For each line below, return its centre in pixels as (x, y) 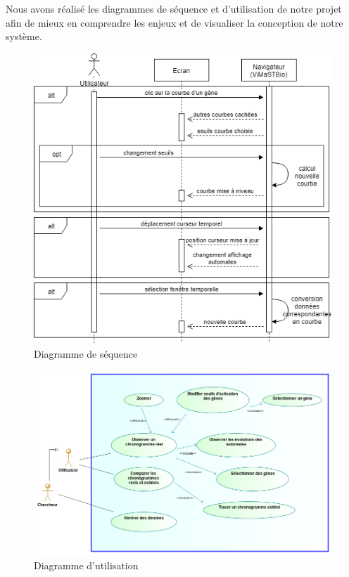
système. (24, 36)
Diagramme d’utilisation (86, 565)
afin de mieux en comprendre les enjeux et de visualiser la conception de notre (174, 22)
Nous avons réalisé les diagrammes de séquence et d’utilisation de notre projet (174, 8)
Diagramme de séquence (86, 353)
